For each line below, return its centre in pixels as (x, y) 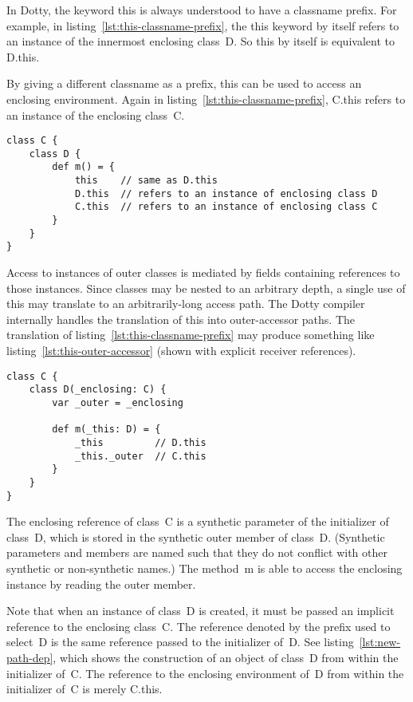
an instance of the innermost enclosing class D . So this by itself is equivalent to (201, 41)
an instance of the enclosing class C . (96, 114)
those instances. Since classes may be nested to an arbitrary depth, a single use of (206, 288)
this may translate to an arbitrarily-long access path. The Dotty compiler (186, 304)
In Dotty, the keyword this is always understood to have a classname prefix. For (202, 10)
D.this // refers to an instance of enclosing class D (226, 193)
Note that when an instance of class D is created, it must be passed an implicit (201, 611)
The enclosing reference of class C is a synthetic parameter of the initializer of (198, 521)
